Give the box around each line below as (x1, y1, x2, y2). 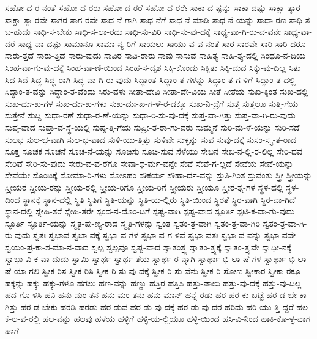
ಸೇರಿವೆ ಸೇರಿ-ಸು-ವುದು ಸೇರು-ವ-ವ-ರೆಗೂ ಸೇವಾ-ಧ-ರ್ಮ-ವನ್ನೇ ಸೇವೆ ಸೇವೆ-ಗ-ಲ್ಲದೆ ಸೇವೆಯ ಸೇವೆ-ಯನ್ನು (5, 156, 294, 169)
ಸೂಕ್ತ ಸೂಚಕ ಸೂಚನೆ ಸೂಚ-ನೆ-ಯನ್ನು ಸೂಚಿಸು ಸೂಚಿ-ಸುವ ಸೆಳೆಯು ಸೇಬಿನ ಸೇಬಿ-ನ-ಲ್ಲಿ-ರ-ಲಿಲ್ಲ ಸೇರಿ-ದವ (5, 145, 302, 158)
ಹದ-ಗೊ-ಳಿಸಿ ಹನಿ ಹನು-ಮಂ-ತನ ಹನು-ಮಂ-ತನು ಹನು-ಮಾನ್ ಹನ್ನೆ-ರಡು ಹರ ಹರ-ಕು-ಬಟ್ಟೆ (5, 288, 264, 301)
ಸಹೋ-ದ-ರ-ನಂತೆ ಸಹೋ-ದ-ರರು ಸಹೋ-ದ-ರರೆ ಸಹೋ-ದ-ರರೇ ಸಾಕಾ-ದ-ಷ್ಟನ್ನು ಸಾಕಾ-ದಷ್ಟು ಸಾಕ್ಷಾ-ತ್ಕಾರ (5, 1, 300, 13)
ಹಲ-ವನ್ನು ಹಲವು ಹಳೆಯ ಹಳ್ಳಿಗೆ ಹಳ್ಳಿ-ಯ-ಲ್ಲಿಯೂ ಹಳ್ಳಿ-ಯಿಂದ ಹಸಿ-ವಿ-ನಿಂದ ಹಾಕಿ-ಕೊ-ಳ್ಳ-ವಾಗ (42, 312, 311, 325)
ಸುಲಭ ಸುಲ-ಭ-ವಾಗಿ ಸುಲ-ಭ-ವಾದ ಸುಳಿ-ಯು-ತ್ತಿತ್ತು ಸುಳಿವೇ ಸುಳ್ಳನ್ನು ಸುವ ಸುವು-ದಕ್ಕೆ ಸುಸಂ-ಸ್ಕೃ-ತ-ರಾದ (5, 133, 297, 145)
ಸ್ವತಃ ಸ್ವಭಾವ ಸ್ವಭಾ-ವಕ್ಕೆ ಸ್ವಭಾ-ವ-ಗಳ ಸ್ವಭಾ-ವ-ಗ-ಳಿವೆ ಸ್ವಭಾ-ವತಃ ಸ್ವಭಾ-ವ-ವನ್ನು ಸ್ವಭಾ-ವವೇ (33, 228, 296, 241)
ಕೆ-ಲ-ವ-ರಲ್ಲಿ (5, 312, 40, 325)
